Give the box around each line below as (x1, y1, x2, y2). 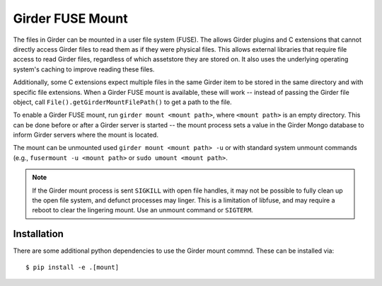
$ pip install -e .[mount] (25, 263, 120, 271)
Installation (13, 228, 64, 240)
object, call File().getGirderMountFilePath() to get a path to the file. (13, 98, 233, 106)
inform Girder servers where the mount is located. (13, 131, 159, 139)
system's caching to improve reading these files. (13, 64, 155, 74)
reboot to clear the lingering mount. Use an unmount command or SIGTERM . (32, 206, 254, 214)
